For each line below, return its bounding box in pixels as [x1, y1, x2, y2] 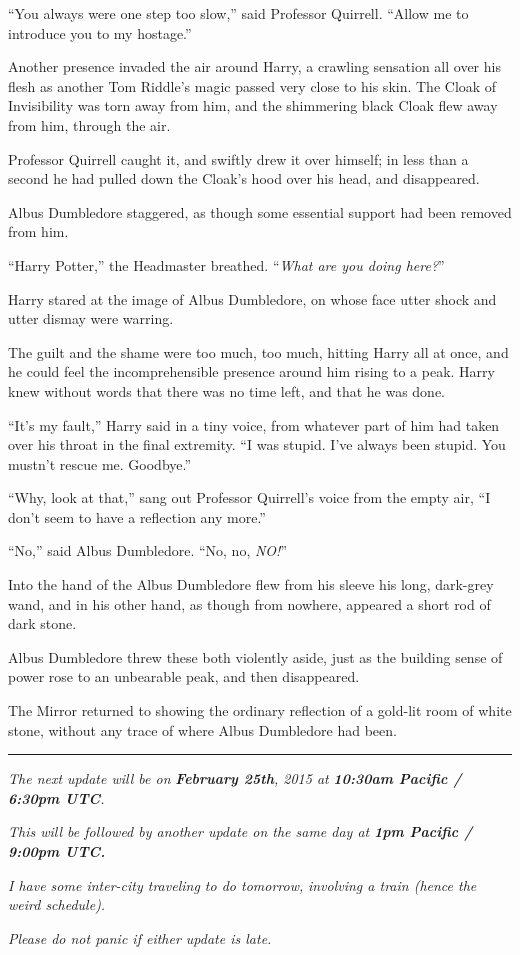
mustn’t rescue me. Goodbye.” [8, 453, 192, 474]
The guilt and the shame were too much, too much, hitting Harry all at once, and [8, 341, 509, 362]
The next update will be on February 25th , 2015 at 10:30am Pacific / [8, 768, 462, 789]
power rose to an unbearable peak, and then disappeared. [8, 666, 360, 687]
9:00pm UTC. [8, 841, 106, 861]
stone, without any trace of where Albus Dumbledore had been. [8, 719, 397, 740]
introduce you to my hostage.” [8, 22, 192, 43]
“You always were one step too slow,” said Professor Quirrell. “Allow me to [8, 3, 469, 23]
